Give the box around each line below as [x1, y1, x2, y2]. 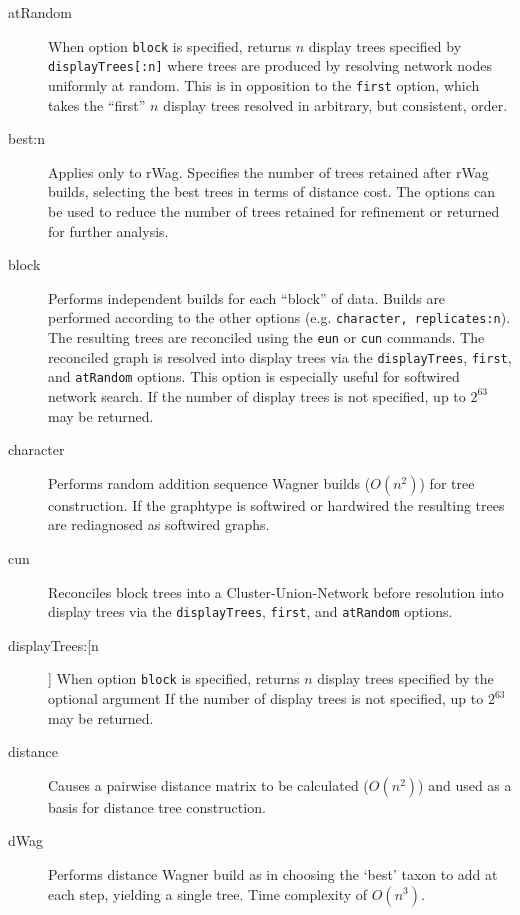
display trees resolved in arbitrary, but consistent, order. [163, 94, 508, 115]
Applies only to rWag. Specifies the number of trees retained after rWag [48, 161, 489, 182]
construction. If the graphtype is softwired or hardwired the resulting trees [48, 494, 505, 515]
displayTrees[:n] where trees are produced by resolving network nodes [48, 55, 492, 76]
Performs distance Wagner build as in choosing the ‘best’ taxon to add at [48, 863, 498, 884]
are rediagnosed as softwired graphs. [48, 514, 270, 535]
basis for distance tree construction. [48, 796, 266, 817]
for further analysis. [48, 220, 169, 241]
